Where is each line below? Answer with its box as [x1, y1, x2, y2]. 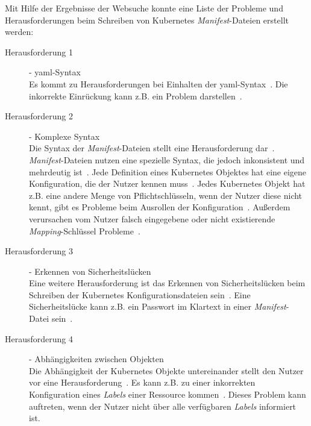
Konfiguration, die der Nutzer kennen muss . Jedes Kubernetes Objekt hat [29, 177, 306, 190]
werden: [5, 25, 34, 38]
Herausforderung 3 [5, 245, 73, 257]
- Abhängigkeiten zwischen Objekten [29, 352, 164, 365]
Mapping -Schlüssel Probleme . [29, 224, 140, 237]
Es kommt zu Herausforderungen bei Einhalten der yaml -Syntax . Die [29, 77, 288, 90]
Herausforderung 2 [5, 110, 73, 122]
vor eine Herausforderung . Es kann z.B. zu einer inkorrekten [29, 376, 256, 389]
